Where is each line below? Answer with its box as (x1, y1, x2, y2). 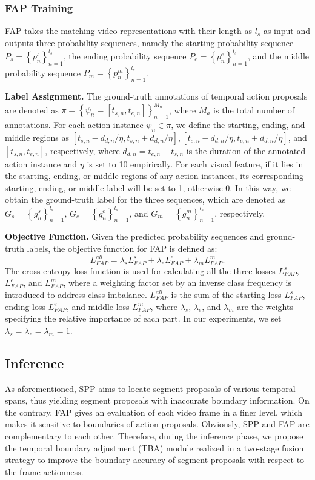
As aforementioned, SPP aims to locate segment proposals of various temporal (5, 382, 296, 394)
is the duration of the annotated (186, 144, 306, 157)
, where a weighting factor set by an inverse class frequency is (63, 276, 291, 289)
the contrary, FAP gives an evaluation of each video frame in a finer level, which (5, 405, 303, 418)
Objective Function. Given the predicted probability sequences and (5, 230, 264, 243)
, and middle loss (67, 300, 130, 313)
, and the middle (247, 49, 310, 62)
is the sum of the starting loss (171, 288, 282, 301)
